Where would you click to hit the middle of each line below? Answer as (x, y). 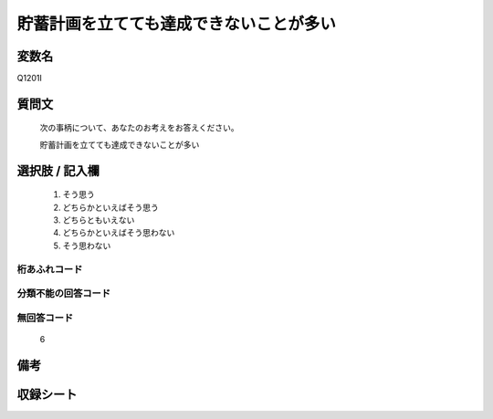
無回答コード (45, 318)
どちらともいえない (99, 220)
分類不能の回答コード (64, 294)
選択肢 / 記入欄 (58, 170)
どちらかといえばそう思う (110, 207)
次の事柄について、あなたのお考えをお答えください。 (139, 128)
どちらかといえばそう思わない (119, 233)
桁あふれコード (50, 269)
